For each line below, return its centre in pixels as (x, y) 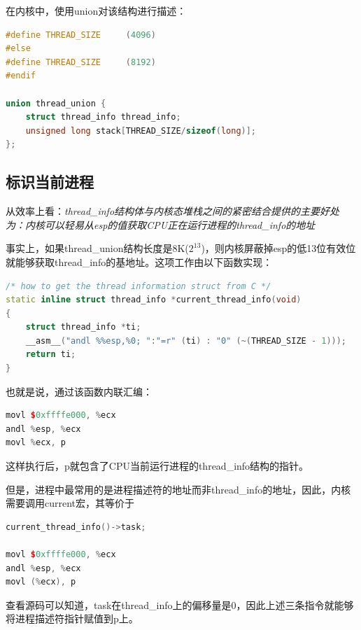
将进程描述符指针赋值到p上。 (72, 618)
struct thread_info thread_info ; (103, 117)
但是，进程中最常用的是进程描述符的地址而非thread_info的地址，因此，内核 (178, 489)
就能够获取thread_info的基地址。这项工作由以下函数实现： (139, 261)
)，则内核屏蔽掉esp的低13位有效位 (278, 248)
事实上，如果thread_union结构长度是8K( (97, 248)
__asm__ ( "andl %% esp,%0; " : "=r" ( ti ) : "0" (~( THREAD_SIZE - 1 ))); (186, 341)
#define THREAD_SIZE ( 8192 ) (81, 62)
